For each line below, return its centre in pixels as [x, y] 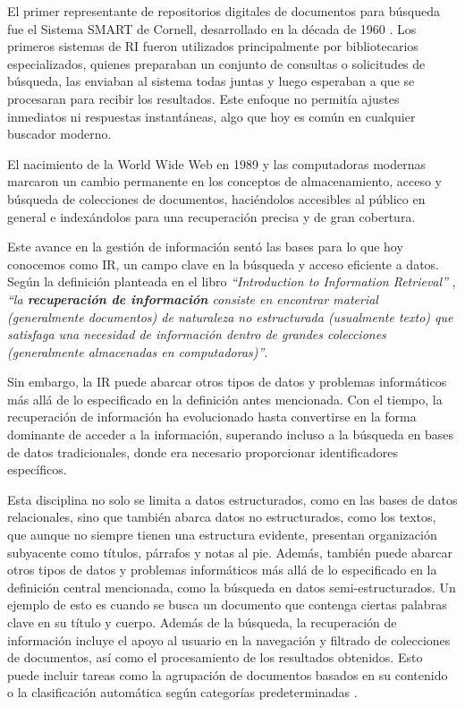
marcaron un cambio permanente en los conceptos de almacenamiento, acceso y [224, 181]
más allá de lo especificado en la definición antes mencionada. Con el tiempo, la [225, 399]
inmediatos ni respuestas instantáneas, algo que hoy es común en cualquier [211, 116]
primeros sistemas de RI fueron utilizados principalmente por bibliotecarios [213, 46]
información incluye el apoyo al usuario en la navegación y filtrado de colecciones [229, 639]
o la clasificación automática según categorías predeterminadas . [182, 692]
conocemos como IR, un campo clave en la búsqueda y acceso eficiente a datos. [224, 264]
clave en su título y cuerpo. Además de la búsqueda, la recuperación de [202, 622]
